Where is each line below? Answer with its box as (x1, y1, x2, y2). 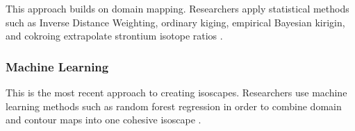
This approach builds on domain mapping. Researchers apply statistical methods (6, 1, 349, 15)
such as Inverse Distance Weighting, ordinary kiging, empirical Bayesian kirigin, (6, 15, 345, 29)
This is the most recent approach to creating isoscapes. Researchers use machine (6, 85, 347, 99)
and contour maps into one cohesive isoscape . (6, 112, 201, 127)
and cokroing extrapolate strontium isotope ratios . (6, 28, 223, 43)
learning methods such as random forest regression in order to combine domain (6, 98, 342, 113)
